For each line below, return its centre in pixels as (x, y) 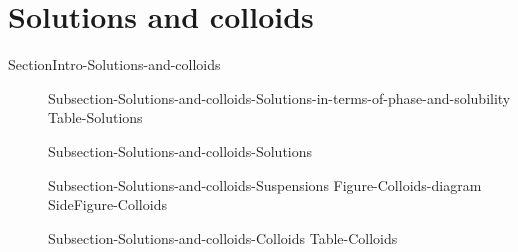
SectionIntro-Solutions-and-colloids (114, 64)
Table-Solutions (95, 117)
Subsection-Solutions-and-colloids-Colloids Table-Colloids (223, 237)
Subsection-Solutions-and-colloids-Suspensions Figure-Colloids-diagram (265, 184)
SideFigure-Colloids (107, 204)
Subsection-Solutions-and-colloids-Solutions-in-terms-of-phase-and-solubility (279, 97)
